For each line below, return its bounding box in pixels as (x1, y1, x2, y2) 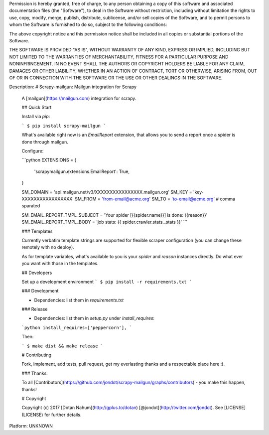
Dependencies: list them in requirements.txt (34, 297, 124, 303)
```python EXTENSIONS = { (21, 157, 77, 163)
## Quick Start (21, 105, 52, 111)
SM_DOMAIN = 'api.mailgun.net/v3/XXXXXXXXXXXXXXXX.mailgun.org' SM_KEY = (21, 189, 192, 195)
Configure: (21, 148, 44, 154)
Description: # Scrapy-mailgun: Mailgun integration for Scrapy (9, 84, 137, 90)
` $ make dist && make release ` (21, 343, 104, 349)
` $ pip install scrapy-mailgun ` (21, 123, 106, 129)
